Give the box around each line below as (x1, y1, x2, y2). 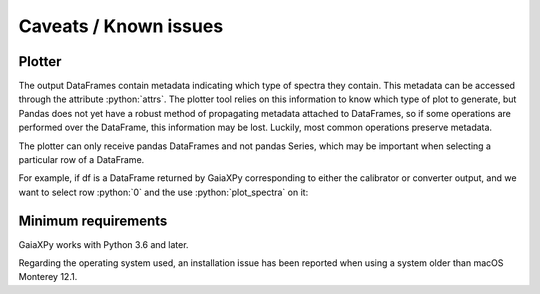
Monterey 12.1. (18, 271, 78, 283)
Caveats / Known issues (18, 15, 224, 37)
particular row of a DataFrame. (18, 154, 145, 166)
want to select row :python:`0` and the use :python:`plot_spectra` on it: (18, 186, 309, 198)
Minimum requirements (18, 212, 168, 229)
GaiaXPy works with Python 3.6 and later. (18, 238, 189, 250)
